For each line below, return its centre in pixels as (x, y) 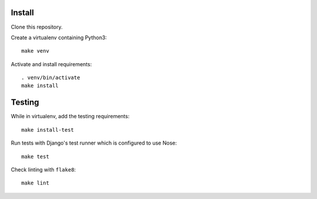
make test (35, 156)
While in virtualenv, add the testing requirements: (70, 116)
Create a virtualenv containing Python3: (59, 37)
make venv (35, 51)
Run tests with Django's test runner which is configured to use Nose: (94, 143)
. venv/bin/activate (51, 78)
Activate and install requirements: (51, 64)
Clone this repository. (37, 27)
